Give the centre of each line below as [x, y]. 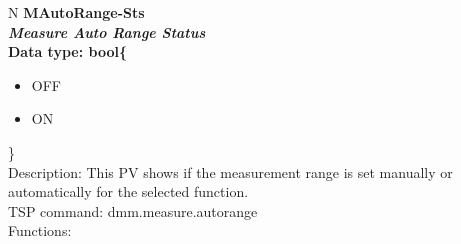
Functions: [40, 230]
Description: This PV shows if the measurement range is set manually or [230, 171]
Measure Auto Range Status [107, 31]
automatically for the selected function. [128, 191]
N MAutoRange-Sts [76, 12]
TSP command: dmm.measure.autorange [133, 210]
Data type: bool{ [67, 51]
